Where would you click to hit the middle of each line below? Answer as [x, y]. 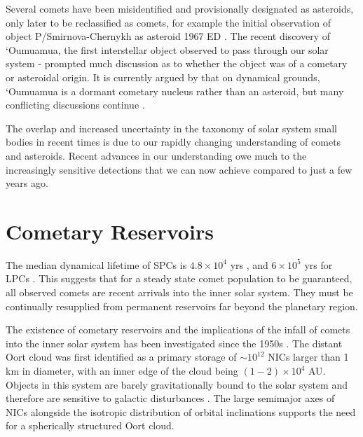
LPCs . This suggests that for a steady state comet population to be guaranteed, [179, 278]
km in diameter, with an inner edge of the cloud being [122, 370]
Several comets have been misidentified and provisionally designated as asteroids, [180, 8]
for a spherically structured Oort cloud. [90, 425]
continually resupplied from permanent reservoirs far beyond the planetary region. [182, 306]
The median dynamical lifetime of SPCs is [96, 264]
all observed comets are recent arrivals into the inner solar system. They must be [179, 292]
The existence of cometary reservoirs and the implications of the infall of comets [178, 330]
